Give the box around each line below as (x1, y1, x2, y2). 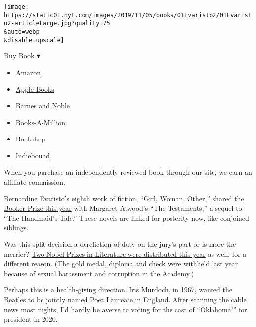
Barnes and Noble (15, 100, 70, 111)
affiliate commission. (4, 177, 65, 187)
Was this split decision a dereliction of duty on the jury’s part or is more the (4, 239, 236, 249)
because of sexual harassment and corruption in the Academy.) (4, 268, 194, 278)
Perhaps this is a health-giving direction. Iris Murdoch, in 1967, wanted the (4, 284, 232, 295)
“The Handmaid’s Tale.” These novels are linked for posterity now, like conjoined (4, 212, 249, 223)
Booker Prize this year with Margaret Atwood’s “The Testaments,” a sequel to (4, 203, 242, 213)
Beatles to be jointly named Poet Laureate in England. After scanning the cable (4, 294, 247, 304)
